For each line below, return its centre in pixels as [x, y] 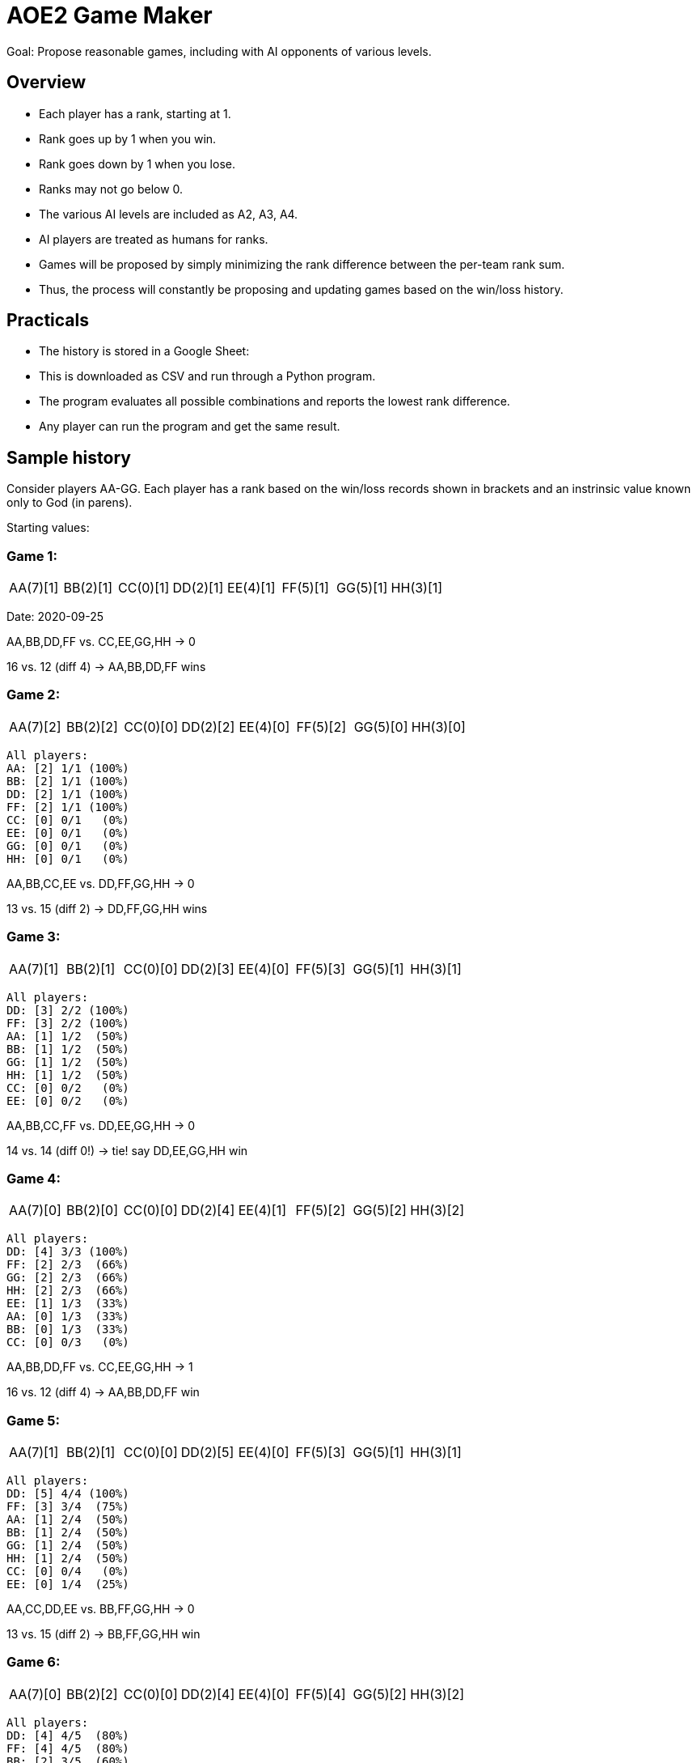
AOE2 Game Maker [110, 15]
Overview [46, 83]
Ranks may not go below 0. [111, 189]
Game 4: [34, 1178]
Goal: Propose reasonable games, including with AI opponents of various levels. [219, 51]
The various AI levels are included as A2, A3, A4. [169, 214]
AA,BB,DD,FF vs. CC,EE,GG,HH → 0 [101, 642]
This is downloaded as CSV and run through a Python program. [207, 376]
